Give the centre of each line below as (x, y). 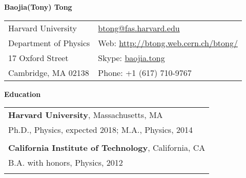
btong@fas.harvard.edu (139, 28)
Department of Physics (49, 43)
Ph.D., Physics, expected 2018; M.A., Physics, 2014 (100, 130)
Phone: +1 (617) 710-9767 (145, 72)
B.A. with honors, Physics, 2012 (66, 163)
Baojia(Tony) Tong (38, 7)
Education (23, 94)
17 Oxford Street (38, 57)
